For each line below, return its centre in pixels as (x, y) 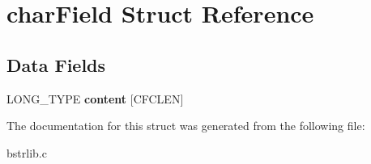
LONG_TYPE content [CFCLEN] (95, 98)
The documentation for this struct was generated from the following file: (186, 126)
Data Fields (56, 64)
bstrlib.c (27, 152)
